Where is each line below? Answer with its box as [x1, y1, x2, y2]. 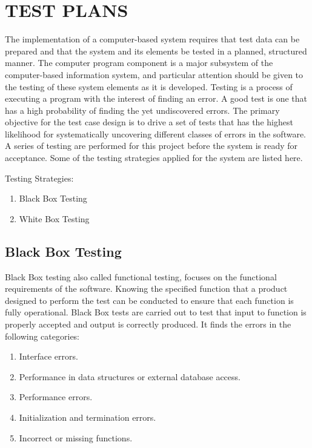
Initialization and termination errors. [19, 410, 156, 423]
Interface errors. [19, 350, 78, 363]
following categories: [5, 329, 80, 342]
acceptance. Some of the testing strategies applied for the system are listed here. [5, 151, 303, 164]
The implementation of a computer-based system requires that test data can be [5, 33, 300, 45]
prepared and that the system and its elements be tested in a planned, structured [5, 44, 307, 57]
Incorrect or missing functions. [19, 431, 133, 444]
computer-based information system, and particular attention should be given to [5, 68, 304, 81]
